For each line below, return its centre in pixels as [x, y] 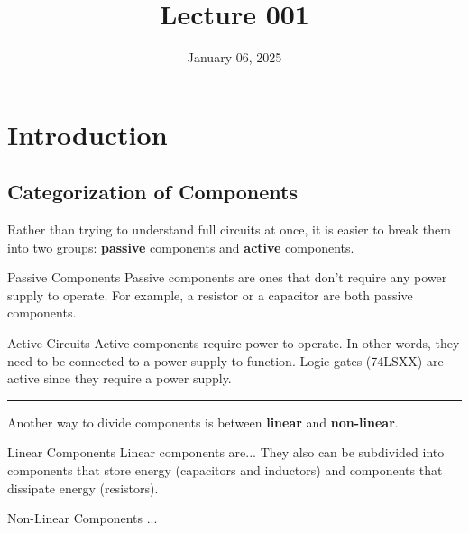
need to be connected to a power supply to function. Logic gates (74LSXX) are [225, 360]
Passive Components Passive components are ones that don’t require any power [227, 277]
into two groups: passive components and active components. [181, 247]
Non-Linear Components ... [83, 518]
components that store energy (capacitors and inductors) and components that [225, 470]
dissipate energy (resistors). [83, 487]
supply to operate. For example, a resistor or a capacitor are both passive [210, 294]
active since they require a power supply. [120, 378]
